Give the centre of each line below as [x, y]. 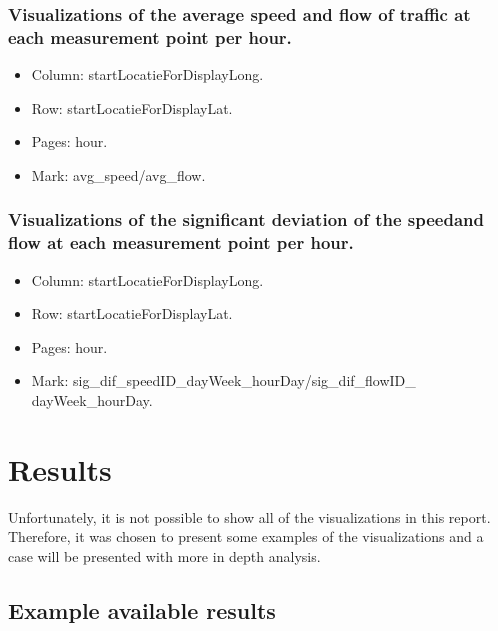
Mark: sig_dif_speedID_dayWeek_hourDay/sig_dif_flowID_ [223, 380]
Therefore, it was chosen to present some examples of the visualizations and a [246, 536]
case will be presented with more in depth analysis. [164, 555]
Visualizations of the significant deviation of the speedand [246, 219]
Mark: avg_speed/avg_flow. [118, 174]
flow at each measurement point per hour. [181, 242]
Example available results [142, 609]
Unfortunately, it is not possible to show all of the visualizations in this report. [249, 516]
